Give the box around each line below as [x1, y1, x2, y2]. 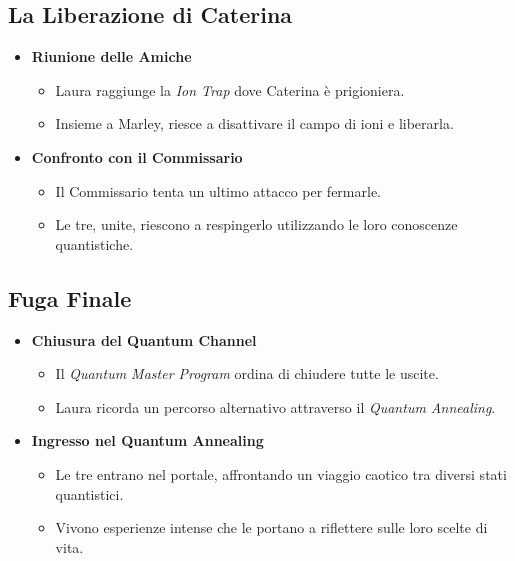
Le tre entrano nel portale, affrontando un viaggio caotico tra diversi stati [55, 463, 507, 484]
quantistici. [55, 483, 124, 504]
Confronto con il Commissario [31, 146, 243, 167]
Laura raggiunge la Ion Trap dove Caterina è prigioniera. [55, 79, 405, 100]
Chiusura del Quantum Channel [31, 329, 257, 350]
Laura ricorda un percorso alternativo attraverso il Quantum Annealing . [55, 396, 496, 417]
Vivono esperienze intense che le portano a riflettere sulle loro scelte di [55, 517, 488, 538]
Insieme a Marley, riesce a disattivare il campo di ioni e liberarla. [55, 113, 454, 134]
